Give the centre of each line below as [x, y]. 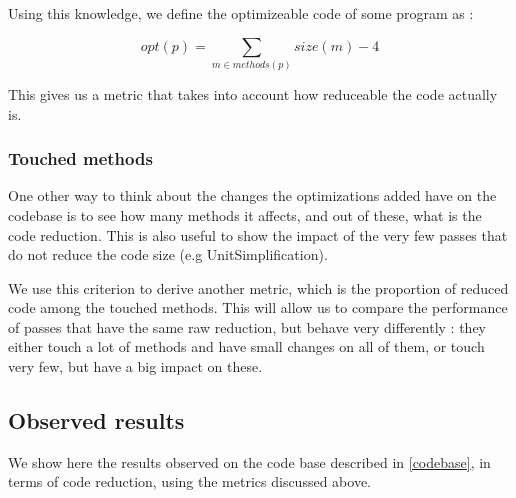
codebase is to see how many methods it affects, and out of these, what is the [245, 214]
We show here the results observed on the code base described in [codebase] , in [249, 461]
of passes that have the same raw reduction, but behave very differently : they [247, 326]
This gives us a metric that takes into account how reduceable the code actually [253, 93]
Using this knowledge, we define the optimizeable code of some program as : [241, 13]
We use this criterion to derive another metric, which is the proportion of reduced [258, 287]
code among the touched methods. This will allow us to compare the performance [258, 307]
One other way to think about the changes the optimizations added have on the [252, 195]
